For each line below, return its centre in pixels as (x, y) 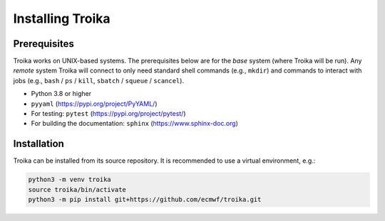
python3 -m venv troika (70, 180)
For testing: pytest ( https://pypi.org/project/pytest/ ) (108, 114)
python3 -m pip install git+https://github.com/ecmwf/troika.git (145, 200)
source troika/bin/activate (77, 189)
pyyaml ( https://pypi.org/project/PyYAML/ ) (94, 104)
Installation (38, 144)
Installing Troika (62, 18)
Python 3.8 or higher (61, 94)
